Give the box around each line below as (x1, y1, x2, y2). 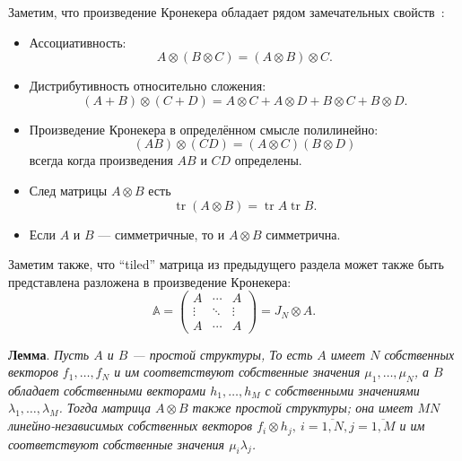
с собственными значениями (265, 380, 420, 399)
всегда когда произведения (29, 151, 173, 170)
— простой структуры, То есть (132, 344, 313, 363)
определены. (234, 151, 302, 170)
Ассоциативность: (29, 32, 126, 51)
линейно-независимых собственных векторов (8, 416, 253, 435)
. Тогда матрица (58, 398, 151, 417)
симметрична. (266, 224, 341, 243)
